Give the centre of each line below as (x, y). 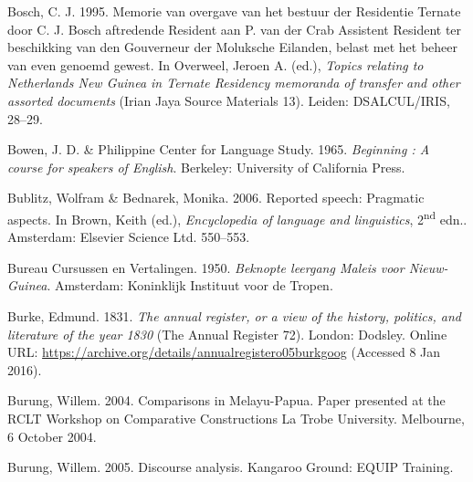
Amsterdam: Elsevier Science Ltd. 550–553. (129, 237)
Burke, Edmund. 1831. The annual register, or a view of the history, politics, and (235, 315)
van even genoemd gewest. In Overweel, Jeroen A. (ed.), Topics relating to (215, 64)
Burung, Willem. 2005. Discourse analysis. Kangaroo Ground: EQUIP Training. (231, 467)
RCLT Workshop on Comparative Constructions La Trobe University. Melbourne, (236, 418)
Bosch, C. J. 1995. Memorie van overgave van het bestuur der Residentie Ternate (234, 11)
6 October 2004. (52, 436)
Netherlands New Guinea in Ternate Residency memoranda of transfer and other (234, 83)
